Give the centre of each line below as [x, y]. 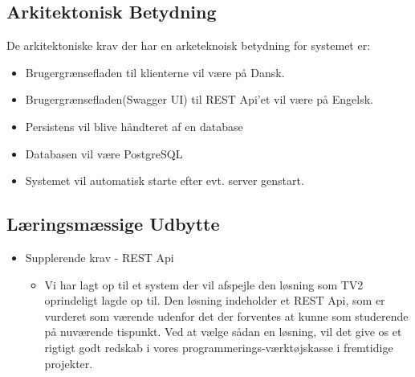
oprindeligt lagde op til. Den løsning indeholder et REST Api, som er [215, 300]
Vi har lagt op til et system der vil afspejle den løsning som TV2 [204, 284]
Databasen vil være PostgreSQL [104, 153]
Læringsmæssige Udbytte [113, 224]
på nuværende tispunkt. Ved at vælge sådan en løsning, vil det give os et [223, 332]
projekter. [69, 363]
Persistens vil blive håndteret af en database [134, 126]
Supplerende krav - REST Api [100, 257]
